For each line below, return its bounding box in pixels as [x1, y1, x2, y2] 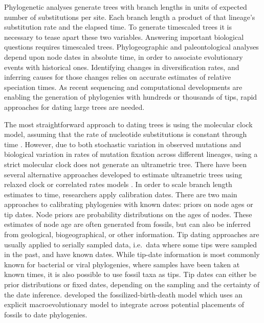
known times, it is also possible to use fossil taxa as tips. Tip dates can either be [4, 269, 257, 280]
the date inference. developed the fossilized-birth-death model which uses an [4, 289, 243, 299]
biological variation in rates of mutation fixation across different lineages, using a [4, 149, 258, 159]
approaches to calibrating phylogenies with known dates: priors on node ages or [4, 199, 253, 210]
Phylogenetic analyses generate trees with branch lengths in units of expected [4, 2, 247, 12]
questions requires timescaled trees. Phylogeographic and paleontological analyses [4, 41, 259, 52]
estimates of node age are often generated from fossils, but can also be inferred [4, 219, 251, 229]
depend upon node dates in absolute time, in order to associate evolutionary [4, 51, 243, 62]
